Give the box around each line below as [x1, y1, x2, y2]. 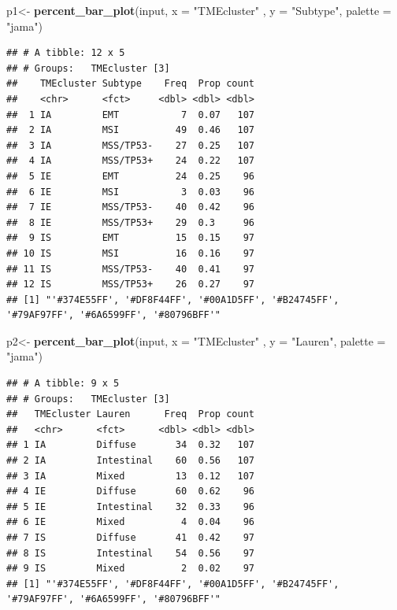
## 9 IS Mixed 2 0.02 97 [6, 563, 254, 575]
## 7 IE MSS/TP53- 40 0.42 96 [6, 201, 254, 213]
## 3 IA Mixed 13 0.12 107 [6, 470, 254, 482]
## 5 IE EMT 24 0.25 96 [6, 170, 254, 182]
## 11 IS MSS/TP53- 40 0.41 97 [6, 263, 254, 275]
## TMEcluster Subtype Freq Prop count [6, 78, 254, 90]
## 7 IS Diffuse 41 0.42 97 [6, 532, 254, 543]
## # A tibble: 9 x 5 [6, 378, 120, 390]
